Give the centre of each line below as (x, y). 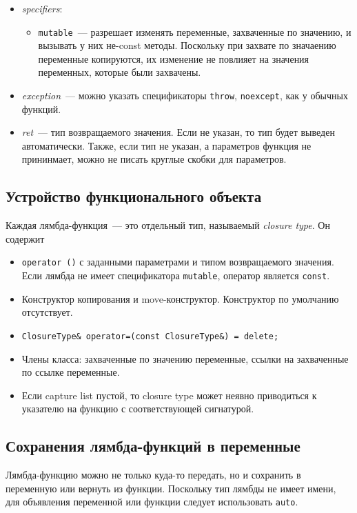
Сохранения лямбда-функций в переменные (153, 446)
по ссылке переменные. (71, 372)
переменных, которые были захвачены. (120, 72)
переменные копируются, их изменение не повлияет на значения (174, 58)
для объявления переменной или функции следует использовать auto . (152, 502)
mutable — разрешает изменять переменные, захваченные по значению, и (195, 31)
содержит (25, 238)
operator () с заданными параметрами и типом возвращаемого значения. (178, 262)
